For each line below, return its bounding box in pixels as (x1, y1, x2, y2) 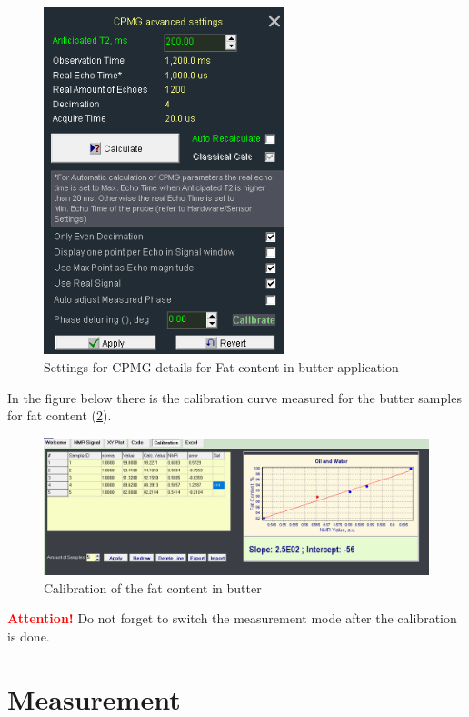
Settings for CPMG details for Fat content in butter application (44, 357, 399, 376)
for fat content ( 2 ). (7, 406, 112, 425)
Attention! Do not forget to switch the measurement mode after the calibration (7, 609, 457, 628)
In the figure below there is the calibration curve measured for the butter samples (7, 388, 462, 407)
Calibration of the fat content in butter (44, 578, 262, 597)
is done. (7, 627, 50, 646)
